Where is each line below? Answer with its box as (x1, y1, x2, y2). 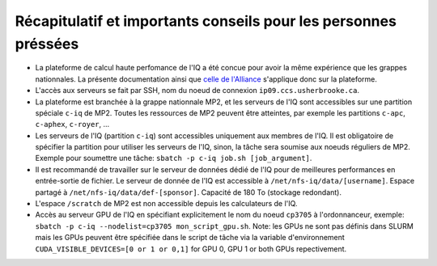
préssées (15, 35, 79, 53)
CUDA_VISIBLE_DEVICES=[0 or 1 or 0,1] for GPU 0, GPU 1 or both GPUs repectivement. (35, 243, 347, 254)
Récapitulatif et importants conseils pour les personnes (15, 12, 397, 30)
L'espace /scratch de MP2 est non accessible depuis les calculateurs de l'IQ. (35, 199, 298, 209)
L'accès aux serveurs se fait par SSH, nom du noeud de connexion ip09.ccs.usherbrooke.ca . (35, 86, 360, 95)
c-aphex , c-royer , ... (35, 120, 110, 129)
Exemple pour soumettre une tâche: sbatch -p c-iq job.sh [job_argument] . (35, 154, 312, 163)
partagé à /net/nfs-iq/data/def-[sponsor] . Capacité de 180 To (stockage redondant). (35, 187, 342, 197)
